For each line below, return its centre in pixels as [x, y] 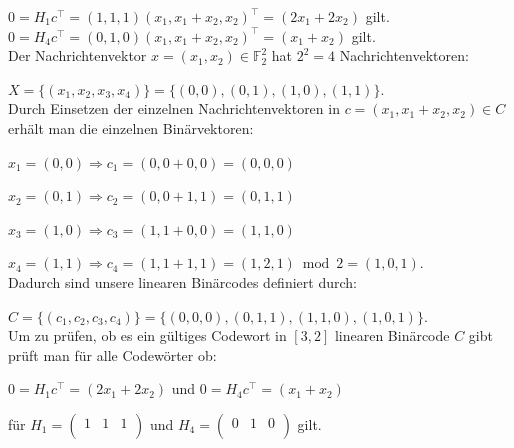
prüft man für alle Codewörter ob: [112, 354]
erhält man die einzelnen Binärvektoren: [131, 127]
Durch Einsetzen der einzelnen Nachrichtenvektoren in [174, 108]
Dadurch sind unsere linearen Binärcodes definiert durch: [182, 281]
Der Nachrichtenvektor [77, 55]
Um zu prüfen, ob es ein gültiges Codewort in [147, 335]
